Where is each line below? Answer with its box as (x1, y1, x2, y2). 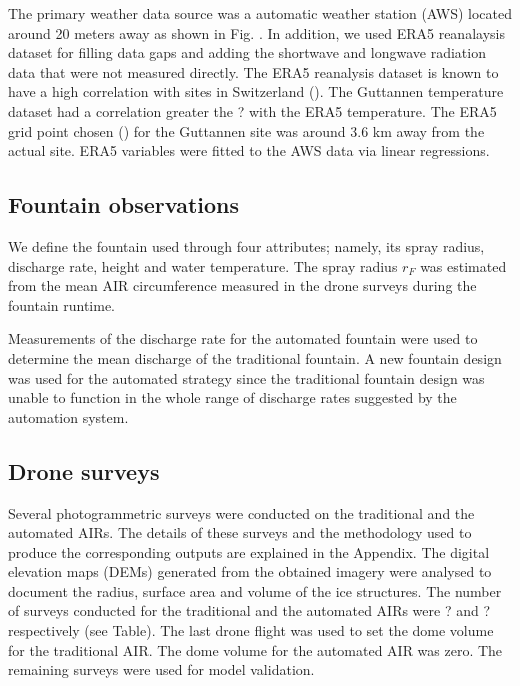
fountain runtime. (8, 294, 116, 315)
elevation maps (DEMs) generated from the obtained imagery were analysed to (8, 561, 492, 582)
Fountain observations (8, 189, 240, 220)
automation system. (8, 406, 129, 427)
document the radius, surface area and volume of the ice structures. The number (8, 580, 502, 601)
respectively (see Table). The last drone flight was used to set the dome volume (8, 620, 494, 641)
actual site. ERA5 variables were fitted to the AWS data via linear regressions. (8, 140, 490, 161)
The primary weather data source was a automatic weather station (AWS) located (8, 3, 512, 23)
